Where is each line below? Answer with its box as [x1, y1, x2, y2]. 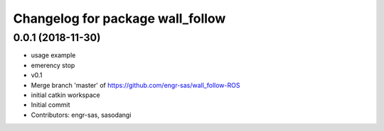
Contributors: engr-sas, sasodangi [31, 110, 132, 119]
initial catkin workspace [31, 91, 100, 99]
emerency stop [31, 61, 75, 69]
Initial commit [31, 101, 70, 109]
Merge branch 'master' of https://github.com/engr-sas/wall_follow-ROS [31, 81, 240, 89]
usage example [31, 51, 76, 59]
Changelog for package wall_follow [13, 11, 226, 26]
